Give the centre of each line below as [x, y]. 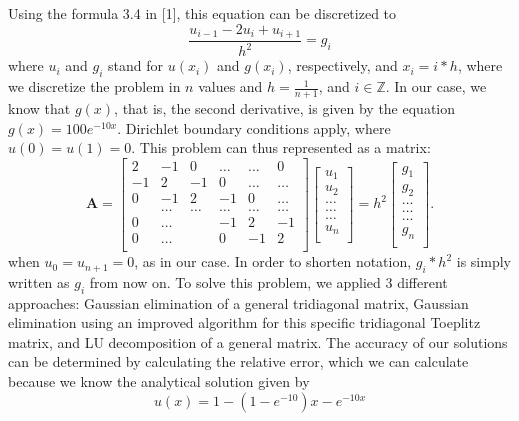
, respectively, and [342, 65]
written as [39, 281]
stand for [136, 65]
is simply [483, 261]
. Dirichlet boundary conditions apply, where [254, 127]
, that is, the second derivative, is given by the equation [285, 108]
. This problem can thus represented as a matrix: [281, 147]
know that [39, 108]
